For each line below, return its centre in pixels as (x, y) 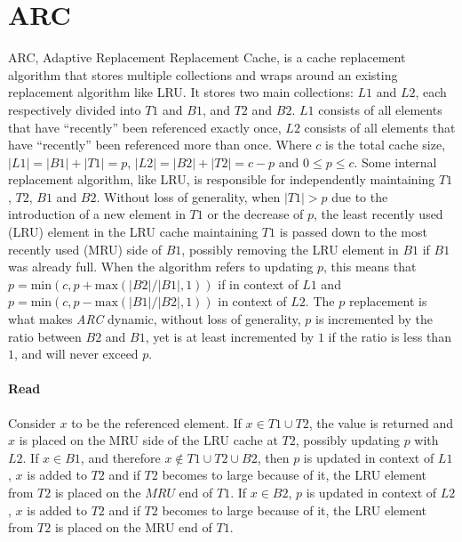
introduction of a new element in (97, 214)
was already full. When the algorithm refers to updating (161, 267)
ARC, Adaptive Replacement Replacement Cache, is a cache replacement (207, 57)
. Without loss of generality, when (188, 196)
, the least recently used (378, 214)
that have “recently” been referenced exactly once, (145, 127)
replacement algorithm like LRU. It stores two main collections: (181, 92)
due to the (360, 196)
